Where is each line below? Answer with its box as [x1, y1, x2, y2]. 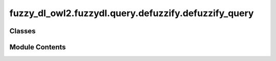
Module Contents [9, 43, 66, 51]
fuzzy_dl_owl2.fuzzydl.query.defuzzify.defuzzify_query [9, 8, 254, 19]
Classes [9, 27, 36, 35]
